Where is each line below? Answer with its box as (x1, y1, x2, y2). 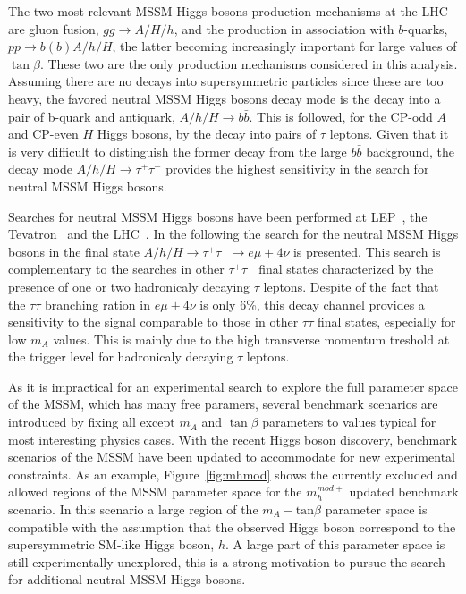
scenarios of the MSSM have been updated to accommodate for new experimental (8, 447, 455, 466)
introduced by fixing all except (8, 412, 175, 431)
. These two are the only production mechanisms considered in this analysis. (39, 54, 458, 72)
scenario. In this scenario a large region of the (8, 500, 258, 519)
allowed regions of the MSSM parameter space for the (8, 482, 302, 501)
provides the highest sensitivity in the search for (165, 159, 429, 178)
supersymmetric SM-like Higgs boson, (8, 535, 215, 554)
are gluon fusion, (8, 19, 99, 38)
